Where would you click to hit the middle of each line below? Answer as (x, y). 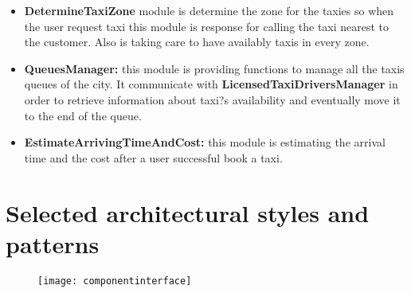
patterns (53, 243)
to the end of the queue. (83, 115)
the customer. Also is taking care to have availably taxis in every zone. (197, 42)
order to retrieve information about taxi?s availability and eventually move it (212, 99)
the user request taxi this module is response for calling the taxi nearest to (207, 26)
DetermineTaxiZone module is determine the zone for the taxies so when (209, 10)
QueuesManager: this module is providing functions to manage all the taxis (214, 68)
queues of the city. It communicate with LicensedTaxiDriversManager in (211, 84)
